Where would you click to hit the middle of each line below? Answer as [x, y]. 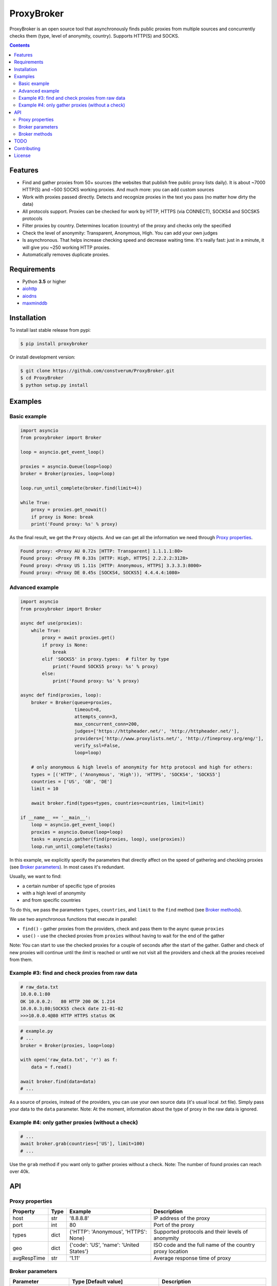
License [22, 156]
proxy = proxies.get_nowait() [69, 510]
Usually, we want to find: [35, 877]
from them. [21, 960]
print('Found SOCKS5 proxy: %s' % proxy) [105, 666]
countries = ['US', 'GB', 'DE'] [72, 782]
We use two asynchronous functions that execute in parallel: [73, 919]
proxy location [171, 1252]
